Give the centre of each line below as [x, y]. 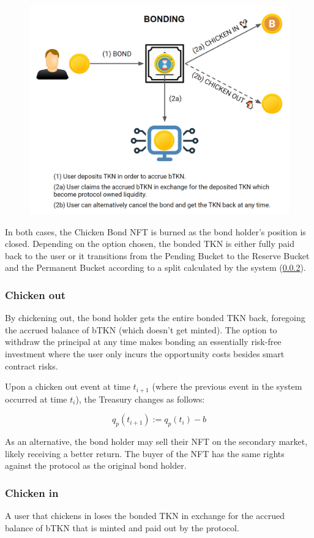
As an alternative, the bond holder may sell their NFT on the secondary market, [156, 441]
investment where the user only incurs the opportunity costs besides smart [145, 353]
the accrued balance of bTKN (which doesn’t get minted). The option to [141, 329]
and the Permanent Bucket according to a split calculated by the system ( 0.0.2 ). [155, 267]
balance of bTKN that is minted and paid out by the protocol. [122, 527]
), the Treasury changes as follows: [140, 399]
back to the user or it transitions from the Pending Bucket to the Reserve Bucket [157, 255]
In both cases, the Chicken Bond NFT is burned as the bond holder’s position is [155, 231]
